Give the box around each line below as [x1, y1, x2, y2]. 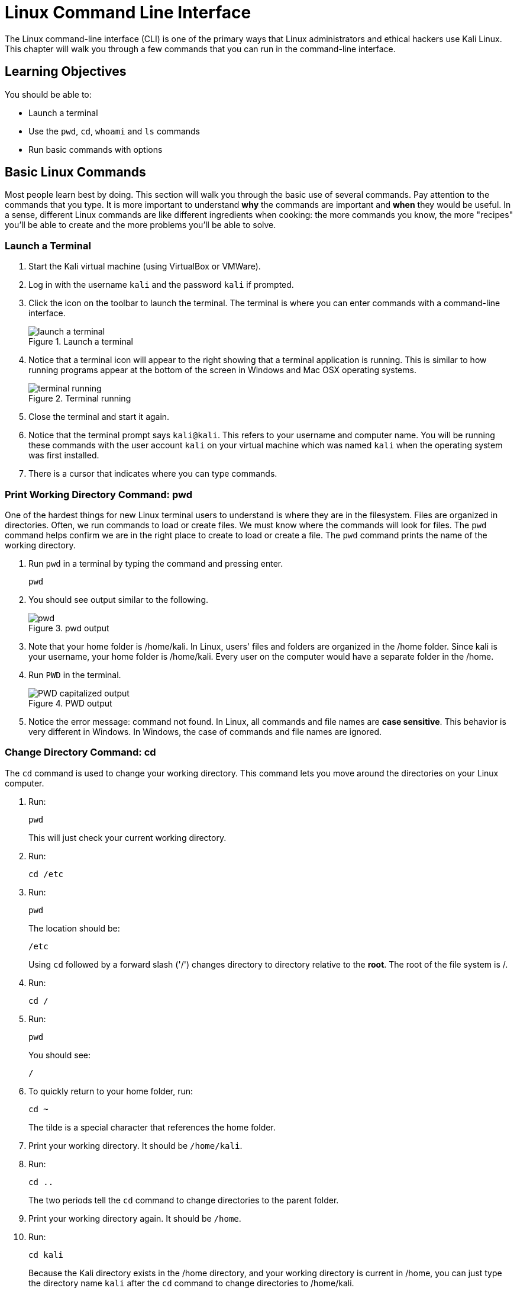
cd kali [28, 1250, 64, 1260]
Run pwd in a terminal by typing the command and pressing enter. [28, 558, 283, 569]
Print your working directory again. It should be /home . [28, 1213, 241, 1223]
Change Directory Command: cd [5, 746, 156, 759]
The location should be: [28, 923, 120, 933]
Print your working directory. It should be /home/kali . [28, 1140, 243, 1151]
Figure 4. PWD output [28, 698, 112, 708]
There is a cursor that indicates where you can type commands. [28, 468, 277, 479]
